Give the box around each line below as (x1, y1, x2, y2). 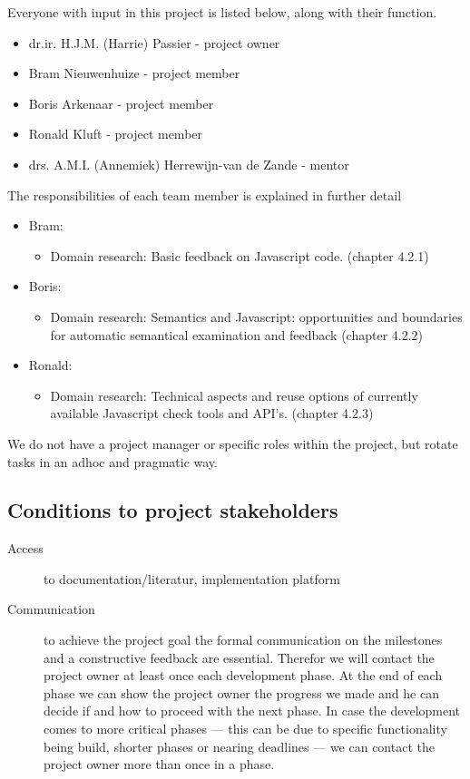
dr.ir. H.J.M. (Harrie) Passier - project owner (28, 33, 280, 52)
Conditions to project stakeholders (7, 496, 338, 524)
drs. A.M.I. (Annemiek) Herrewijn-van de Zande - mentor (28, 154, 349, 173)
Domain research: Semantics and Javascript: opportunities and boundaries (50, 307, 463, 326)
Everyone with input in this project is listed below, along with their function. (7, 3, 437, 21)
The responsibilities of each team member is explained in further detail (7, 185, 402, 204)
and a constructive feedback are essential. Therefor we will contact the (44, 648, 435, 667)
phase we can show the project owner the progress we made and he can (44, 683, 439, 702)
